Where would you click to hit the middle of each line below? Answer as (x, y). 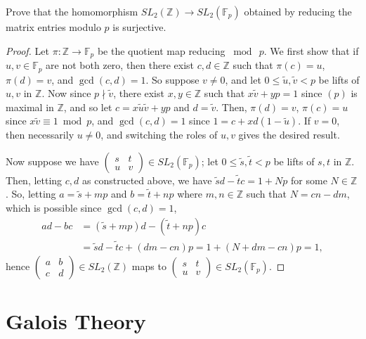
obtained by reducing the (298, 11)
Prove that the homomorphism (72, 11)
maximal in (30, 107)
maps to (149, 266)
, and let (243, 79)
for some (309, 180)
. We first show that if (311, 50)
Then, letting (34, 180)
